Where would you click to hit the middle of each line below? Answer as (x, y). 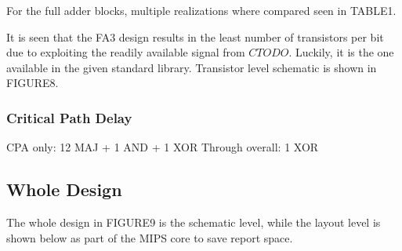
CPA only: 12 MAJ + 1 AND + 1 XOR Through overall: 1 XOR (163, 147)
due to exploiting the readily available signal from (126, 52)
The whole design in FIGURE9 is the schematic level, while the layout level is (194, 222)
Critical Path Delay (69, 117)
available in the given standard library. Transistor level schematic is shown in (192, 67)
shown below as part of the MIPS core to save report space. (150, 237)
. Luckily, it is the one (341, 52)
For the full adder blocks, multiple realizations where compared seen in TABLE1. (201, 10)
